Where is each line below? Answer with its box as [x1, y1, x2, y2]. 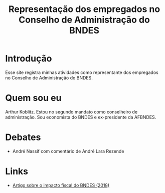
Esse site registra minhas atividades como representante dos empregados [5, 69, 159, 75]
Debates [5, 131, 41, 143]
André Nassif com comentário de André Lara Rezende [12, 148, 124, 154]
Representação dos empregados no [8, 3, 160, 15]
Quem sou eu [5, 92, 62, 103]
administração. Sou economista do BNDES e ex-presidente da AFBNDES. [5, 114, 156, 120]
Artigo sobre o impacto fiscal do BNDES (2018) [12, 182, 109, 188]
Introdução [5, 53, 52, 64]
